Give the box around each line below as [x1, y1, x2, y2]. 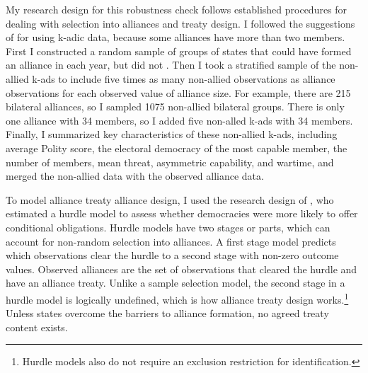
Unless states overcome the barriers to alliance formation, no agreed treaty [6, 306, 329, 321]
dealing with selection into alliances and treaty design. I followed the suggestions [6, 16, 355, 30]
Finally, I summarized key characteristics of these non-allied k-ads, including [6, 127, 338, 142]
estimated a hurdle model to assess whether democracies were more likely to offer [6, 206, 358, 221]
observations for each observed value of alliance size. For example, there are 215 [6, 85, 351, 100]
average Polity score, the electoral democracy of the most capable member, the [6, 140, 347, 155]
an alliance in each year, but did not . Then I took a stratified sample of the [6, 57, 336, 72]
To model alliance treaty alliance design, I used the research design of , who [6, 192, 334, 207]
